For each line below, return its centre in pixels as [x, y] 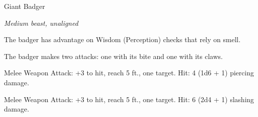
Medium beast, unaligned [41, 23]
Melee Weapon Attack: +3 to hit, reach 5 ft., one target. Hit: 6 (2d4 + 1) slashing [129, 99]
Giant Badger [25, 6]
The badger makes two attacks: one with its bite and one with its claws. [113, 56]
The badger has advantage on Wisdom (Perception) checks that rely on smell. [122, 39]
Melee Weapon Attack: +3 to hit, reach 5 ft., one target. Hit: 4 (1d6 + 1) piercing [129, 73]
